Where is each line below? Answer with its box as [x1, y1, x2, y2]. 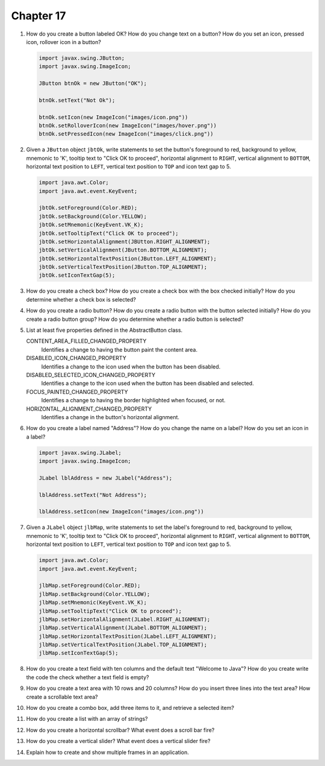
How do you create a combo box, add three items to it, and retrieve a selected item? [26, 704, 235, 712]
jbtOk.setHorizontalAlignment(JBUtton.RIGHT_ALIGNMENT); [39, 238, 211, 245]
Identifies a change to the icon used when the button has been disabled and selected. [41, 380, 254, 387]
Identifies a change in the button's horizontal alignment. [41, 413, 180, 420]
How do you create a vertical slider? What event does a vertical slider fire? [26, 738, 211, 745]
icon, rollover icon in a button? [26, 38, 102, 45]
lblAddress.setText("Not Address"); [39, 492, 147, 498]
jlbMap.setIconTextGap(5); [39, 650, 119, 657]
